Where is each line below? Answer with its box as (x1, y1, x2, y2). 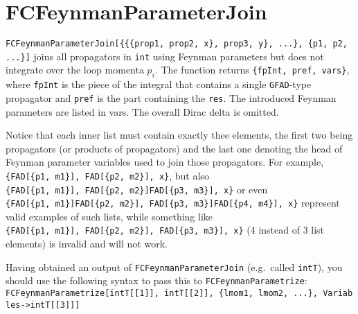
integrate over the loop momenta (6, 62, 144, 77)
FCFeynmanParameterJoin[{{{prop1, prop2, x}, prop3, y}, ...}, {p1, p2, (6, 39, 348, 49)
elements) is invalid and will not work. (6, 236, 168, 251)
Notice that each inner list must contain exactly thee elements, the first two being (6, 128, 353, 142)
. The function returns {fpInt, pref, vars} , (154, 62, 350, 77)
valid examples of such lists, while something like (6, 209, 213, 223)
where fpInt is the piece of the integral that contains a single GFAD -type (6, 77, 312, 91)
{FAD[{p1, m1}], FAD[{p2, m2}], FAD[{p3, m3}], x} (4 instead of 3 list (6, 223, 325, 237)
